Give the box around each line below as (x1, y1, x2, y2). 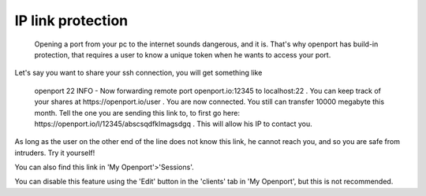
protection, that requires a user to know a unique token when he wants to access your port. (34, 50, 331, 59)
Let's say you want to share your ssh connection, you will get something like (14, 68, 263, 78)
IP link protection (14, 12, 129, 29)
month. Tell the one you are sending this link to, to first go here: (34, 108, 241, 117)
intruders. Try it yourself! (14, 148, 95, 157)
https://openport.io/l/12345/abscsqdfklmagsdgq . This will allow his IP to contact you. (34, 119, 313, 128)
